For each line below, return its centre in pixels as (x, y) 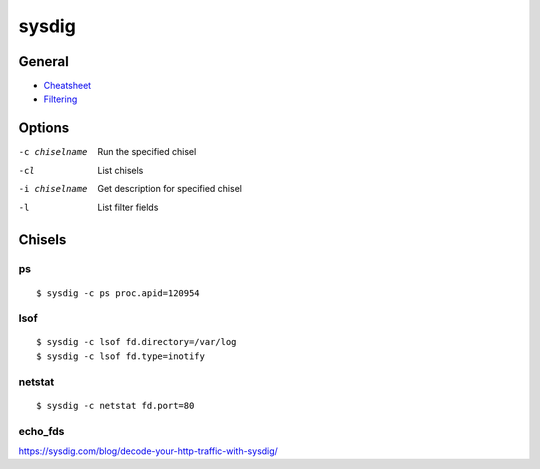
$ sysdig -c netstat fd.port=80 (115, 405)
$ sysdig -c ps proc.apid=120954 (118, 293)
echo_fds (41, 431)
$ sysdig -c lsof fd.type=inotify (120, 356)
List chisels (120, 170)
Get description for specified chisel (169, 189)
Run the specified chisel (147, 152)
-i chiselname (53, 189)
